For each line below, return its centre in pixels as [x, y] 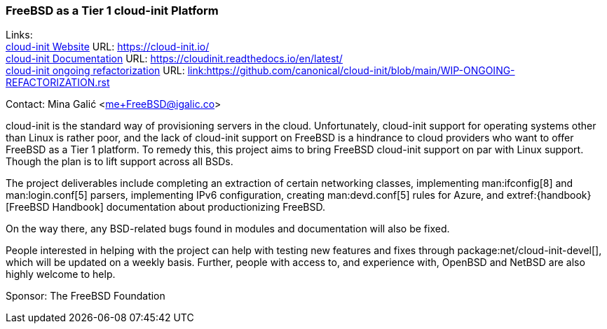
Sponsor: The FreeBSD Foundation [86, 296]
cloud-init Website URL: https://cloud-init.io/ [108, 47]
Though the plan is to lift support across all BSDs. [120, 162]
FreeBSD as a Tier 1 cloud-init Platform [112, 10]
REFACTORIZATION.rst [58, 83]
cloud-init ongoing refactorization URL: [95, 71]
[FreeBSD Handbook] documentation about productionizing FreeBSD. [166, 207]
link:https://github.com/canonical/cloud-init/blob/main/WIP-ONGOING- [351, 71]
